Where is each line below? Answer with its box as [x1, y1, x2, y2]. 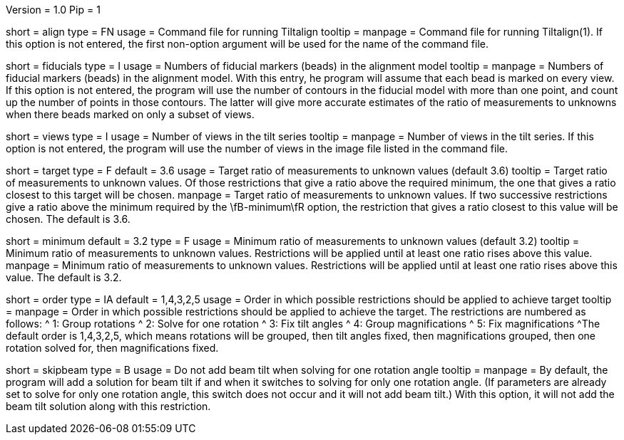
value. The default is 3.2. [6, 271, 122, 283]
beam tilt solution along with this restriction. [6, 400, 211, 412]
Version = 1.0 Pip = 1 [6, 4, 101, 16]
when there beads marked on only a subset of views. [6, 108, 255, 120]
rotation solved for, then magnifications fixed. [6, 342, 219, 354]
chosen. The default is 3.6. [6, 213, 131, 225]
